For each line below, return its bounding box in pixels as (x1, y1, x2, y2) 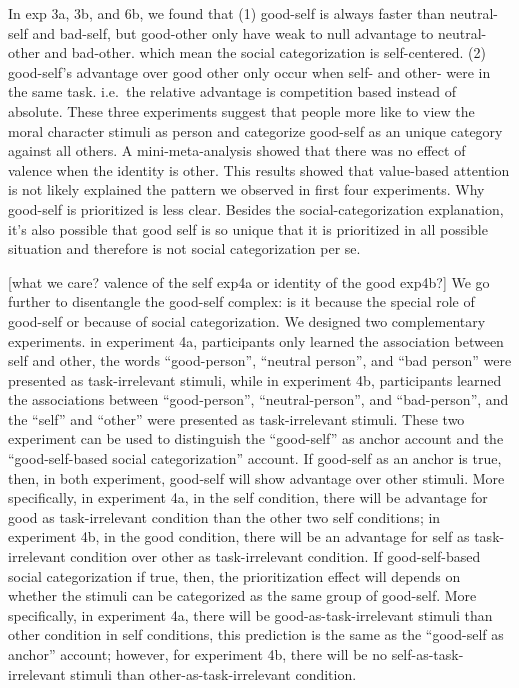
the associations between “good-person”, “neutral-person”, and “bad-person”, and (8, 389, 509, 410)
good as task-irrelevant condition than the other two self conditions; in (8, 506, 441, 527)
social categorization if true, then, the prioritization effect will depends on (8, 565, 461, 586)
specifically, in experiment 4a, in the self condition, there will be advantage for (8, 487, 488, 508)
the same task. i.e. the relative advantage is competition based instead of (8, 81, 456, 102)
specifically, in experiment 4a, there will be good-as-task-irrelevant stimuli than (8, 604, 493, 625)
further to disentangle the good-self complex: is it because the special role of (8, 291, 475, 312)
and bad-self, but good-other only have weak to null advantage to (32, 22, 434, 43)
